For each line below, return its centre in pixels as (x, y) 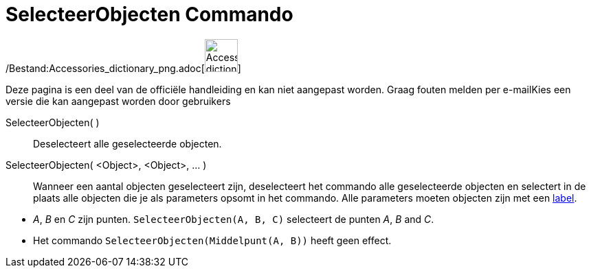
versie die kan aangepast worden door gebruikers (118, 101)
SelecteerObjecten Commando (149, 14)
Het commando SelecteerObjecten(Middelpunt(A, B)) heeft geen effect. (212, 240)
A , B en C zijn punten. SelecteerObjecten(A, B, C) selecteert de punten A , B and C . (234, 219)
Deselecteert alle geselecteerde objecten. (127, 143)
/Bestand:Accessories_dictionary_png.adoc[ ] (123, 68)
